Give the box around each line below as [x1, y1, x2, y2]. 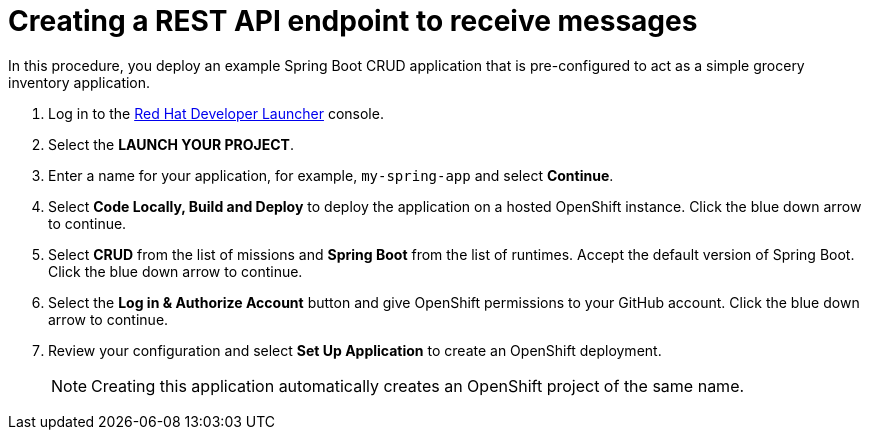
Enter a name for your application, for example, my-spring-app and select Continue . [48, 166, 614, 184]
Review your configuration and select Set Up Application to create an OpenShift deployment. [48, 341, 662, 359]
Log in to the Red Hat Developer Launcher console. [48, 104, 384, 122]
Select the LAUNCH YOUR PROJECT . [48, 135, 294, 153]
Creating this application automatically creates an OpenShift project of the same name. [91, 375, 745, 396]
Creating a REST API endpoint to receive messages [8, 4, 698, 38]
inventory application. [8, 73, 151, 91]
